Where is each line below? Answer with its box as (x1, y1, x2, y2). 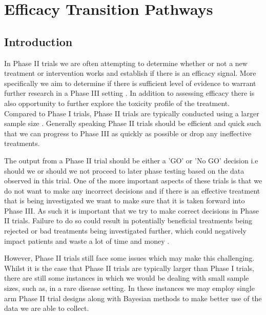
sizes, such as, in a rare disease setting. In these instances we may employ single (4, 283, 255, 293)
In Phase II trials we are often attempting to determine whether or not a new (4, 57, 248, 68)
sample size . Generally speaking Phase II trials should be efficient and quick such (4, 118, 261, 129)
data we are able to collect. (4, 303, 89, 313)
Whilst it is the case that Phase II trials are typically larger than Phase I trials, (4, 262, 254, 273)
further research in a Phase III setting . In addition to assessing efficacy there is (4, 88, 255, 98)
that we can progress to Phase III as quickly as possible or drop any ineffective (4, 128, 252, 138)
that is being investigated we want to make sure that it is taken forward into (4, 195, 245, 206)
